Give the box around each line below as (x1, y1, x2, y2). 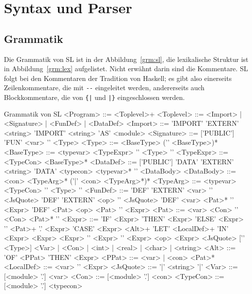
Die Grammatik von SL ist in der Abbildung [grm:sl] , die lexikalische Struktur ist (4, 54, 249, 64)
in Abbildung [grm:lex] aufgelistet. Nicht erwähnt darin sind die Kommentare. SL (4, 63, 248, 74)
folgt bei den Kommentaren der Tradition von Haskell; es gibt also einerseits (4, 73, 232, 83)
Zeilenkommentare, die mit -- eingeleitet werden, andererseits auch (4, 82, 205, 93)
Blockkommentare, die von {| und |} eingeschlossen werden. (4, 92, 185, 102)
